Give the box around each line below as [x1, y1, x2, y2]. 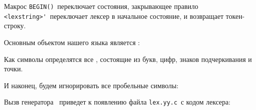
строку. [4, 20, 26, 31]
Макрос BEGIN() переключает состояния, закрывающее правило [4, 1, 199, 11]
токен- [226, 10, 245, 21]
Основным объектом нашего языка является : [4, 37, 140, 47]
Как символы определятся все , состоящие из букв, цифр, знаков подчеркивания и [4, 54, 252, 64]
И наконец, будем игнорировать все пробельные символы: [4, 80, 179, 90]
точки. [4, 63, 23, 74]
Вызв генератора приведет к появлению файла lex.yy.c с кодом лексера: [4, 97, 231, 107]
